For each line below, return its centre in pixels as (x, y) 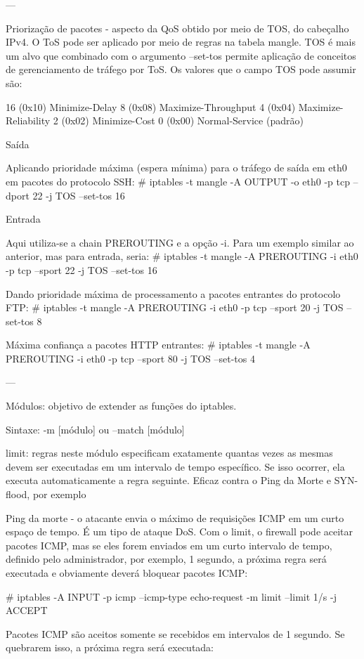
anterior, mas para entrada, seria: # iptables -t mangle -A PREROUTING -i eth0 (182, 256)
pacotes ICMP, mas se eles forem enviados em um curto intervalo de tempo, (169, 545)
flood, (18, 494)
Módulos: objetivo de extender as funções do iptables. (121, 406)
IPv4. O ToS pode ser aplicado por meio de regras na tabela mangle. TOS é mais (181, 42)
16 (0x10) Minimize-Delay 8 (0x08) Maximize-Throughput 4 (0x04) (151, 106)
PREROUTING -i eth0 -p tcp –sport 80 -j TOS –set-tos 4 (130, 358)
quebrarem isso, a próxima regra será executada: (110, 647)
